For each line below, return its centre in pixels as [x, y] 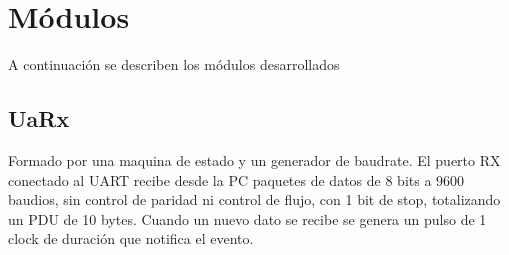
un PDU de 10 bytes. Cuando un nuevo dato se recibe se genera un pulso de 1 [247, 218]
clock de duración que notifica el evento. [131, 238]
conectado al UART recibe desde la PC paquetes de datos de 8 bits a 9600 [236, 179]
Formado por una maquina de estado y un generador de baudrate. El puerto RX [254, 159]
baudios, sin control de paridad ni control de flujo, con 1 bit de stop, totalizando [254, 199]
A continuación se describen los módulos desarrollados [174, 64]
